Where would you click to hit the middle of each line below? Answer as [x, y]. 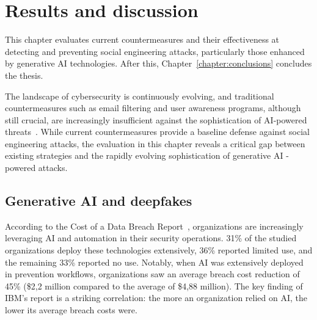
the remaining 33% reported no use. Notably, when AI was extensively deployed [154, 262]
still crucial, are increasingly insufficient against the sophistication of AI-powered [156, 119]
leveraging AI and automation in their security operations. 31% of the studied [151, 238]
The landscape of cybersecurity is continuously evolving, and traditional [140, 96]
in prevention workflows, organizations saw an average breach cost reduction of [152, 274]
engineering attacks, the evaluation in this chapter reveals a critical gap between [155, 143]
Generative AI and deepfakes [99, 201]
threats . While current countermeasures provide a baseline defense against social [157, 132]
